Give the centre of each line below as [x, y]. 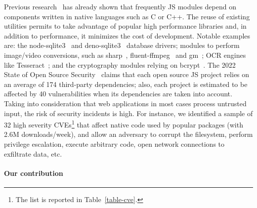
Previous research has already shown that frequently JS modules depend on [120, 6]
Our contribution [34, 173]
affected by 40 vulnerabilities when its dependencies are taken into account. [118, 94]
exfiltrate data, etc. [33, 153]
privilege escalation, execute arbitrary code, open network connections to [114, 144]
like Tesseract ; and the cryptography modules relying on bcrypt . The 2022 [120, 64]
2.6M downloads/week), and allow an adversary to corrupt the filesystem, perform [128, 134]
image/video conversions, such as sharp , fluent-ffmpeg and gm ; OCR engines [125, 55]
